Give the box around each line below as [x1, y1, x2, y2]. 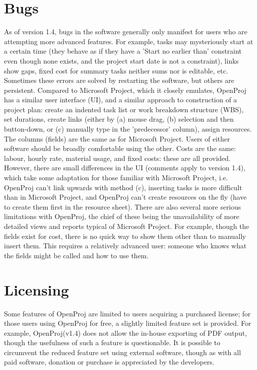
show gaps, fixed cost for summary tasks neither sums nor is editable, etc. [4, 65, 228, 75]
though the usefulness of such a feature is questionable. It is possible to [4, 337, 220, 348]
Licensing [4, 279, 69, 299]
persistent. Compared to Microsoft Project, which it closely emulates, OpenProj [4, 84, 247, 95]
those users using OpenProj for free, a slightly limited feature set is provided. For [4, 318, 252, 328]
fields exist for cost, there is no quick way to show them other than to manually [4, 230, 246, 241]
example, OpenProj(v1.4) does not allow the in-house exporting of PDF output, [4, 327, 247, 338]
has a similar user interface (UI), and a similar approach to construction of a [4, 94, 237, 105]
